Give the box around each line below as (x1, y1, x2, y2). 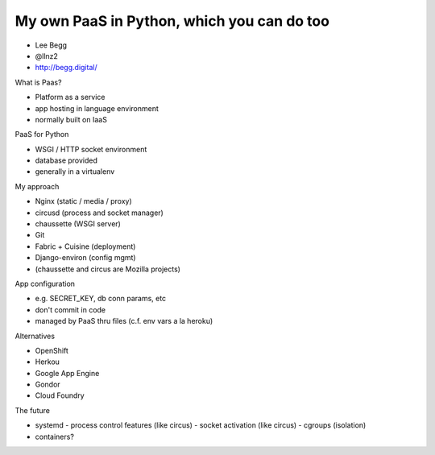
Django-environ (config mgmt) (35, 253, 136, 263)
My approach (14, 181, 60, 191)
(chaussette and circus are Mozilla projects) (35, 264, 181, 274)
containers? (35, 432, 74, 441)
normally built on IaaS (35, 114, 108, 124)
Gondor (35, 379, 60, 390)
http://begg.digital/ (35, 63, 97, 72)
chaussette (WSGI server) (35, 219, 121, 229)
